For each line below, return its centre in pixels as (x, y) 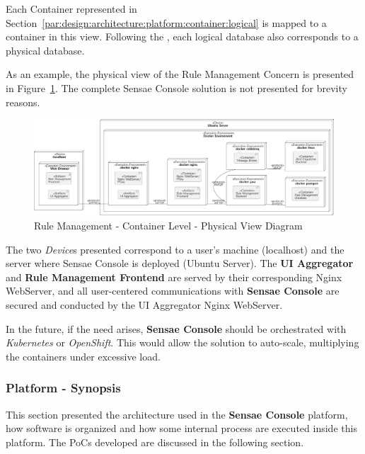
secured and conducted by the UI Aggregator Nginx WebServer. (144, 304)
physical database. (45, 50)
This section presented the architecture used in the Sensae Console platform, (177, 414)
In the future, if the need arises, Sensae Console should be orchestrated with (176, 328)
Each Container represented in (71, 8)
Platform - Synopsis (63, 388)
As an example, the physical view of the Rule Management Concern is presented (180, 74)
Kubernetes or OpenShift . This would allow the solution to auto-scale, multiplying (182, 342)
